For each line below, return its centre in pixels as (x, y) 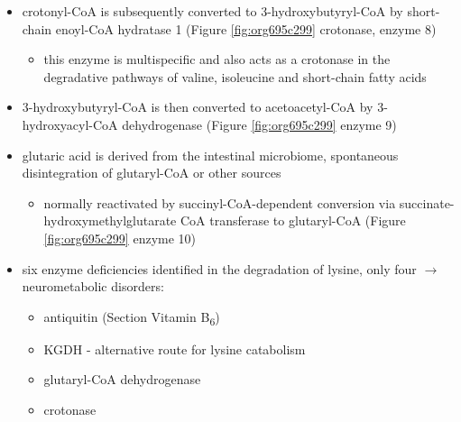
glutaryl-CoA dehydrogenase (122, 379)
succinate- (427, 202)
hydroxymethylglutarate (110, 220)
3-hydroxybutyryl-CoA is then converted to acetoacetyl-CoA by (198, 107)
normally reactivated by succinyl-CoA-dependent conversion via (220, 202)
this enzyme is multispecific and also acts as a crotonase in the (217, 59)
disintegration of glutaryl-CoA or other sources (152, 173)
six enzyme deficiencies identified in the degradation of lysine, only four (219, 268)
